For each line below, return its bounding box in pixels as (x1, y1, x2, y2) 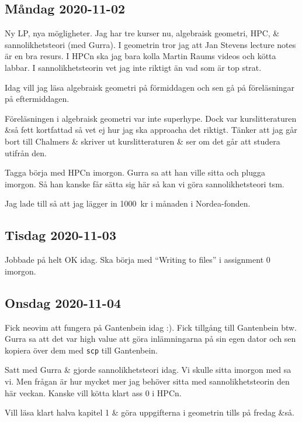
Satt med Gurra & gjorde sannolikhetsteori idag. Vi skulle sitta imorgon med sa (5, 363, 291, 376)
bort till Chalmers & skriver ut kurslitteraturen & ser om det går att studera (5, 135, 280, 147)
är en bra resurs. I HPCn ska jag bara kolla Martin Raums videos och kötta (5, 50, 276, 62)
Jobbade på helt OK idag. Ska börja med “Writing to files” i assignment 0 (5, 253, 270, 266)
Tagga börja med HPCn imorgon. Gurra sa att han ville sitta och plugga (5, 166, 265, 179)
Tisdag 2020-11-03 (5, 226, 116, 244)
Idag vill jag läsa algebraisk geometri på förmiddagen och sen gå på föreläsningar (5, 81, 294, 93)
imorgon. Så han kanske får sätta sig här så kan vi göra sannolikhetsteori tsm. (5, 177, 284, 190)
